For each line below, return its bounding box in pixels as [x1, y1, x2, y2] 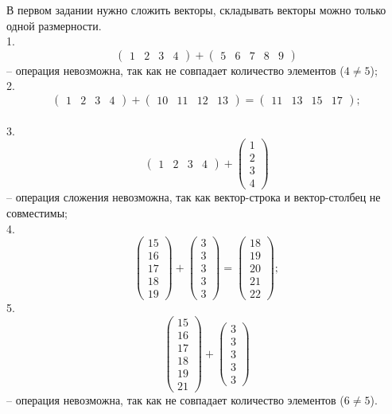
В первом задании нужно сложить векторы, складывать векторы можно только [6, 2, 386, 18]
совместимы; [6, 204, 68, 221]
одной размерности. [6, 17, 102, 33]
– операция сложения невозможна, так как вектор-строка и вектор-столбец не [6, 189, 381, 205]
